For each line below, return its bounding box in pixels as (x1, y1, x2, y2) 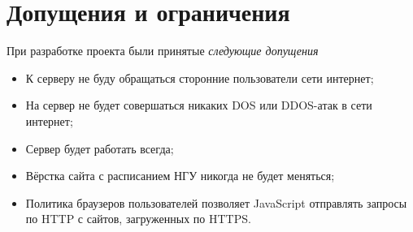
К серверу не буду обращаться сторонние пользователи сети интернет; (25, 69, 374, 86)
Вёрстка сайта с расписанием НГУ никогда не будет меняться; (25, 167, 335, 184)
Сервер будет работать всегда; (25, 140, 174, 157)
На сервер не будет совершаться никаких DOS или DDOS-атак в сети (25, 97, 372, 114)
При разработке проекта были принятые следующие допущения (7, 42, 319, 59)
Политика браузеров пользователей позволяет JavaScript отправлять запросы (25, 194, 407, 211)
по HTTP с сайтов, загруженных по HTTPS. (25, 210, 251, 227)
